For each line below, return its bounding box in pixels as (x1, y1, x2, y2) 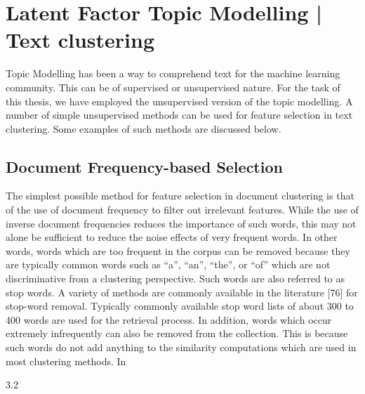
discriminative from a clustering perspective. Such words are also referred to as (6, 271, 345, 286)
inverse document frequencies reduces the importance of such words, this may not (6, 216, 357, 230)
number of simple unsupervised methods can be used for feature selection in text (6, 107, 353, 122)
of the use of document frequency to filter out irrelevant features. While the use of (6, 202, 359, 217)
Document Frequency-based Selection (6, 155, 283, 177)
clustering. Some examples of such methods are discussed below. (6, 121, 281, 136)
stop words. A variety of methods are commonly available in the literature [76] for (6, 284, 358, 299)
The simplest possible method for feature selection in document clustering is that (6, 188, 354, 203)
